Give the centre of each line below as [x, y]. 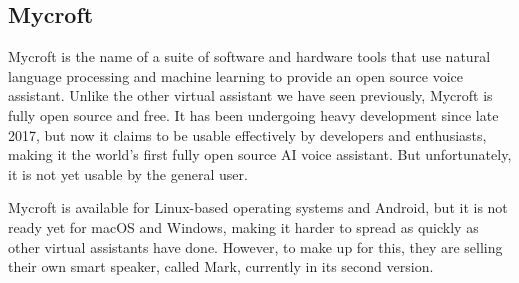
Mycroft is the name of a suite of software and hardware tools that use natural [249, 56]
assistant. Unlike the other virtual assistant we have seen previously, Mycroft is [250, 95]
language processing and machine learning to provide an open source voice [235, 75]
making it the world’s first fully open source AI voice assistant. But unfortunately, [260, 154]
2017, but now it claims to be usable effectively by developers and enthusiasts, [247, 134]
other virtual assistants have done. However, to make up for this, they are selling [255, 246]
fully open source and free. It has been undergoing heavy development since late [253, 114]
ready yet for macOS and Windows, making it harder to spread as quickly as [243, 226]
